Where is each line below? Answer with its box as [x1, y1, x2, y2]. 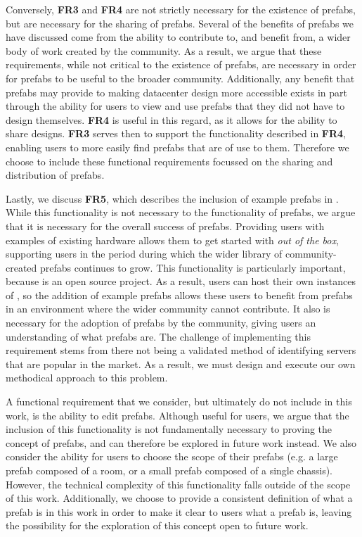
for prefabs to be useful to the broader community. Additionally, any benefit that [6, 70, 355, 85]
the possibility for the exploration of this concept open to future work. [6, 518, 309, 533]
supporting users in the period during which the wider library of [6, 246, 283, 261]
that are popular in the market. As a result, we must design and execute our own [6, 356, 356, 371]
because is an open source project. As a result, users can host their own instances [6, 274, 356, 289]
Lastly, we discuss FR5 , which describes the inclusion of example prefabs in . [6, 191, 339, 206]
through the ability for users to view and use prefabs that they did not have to [6, 99, 345, 113]
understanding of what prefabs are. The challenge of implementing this [6, 329, 311, 343]
